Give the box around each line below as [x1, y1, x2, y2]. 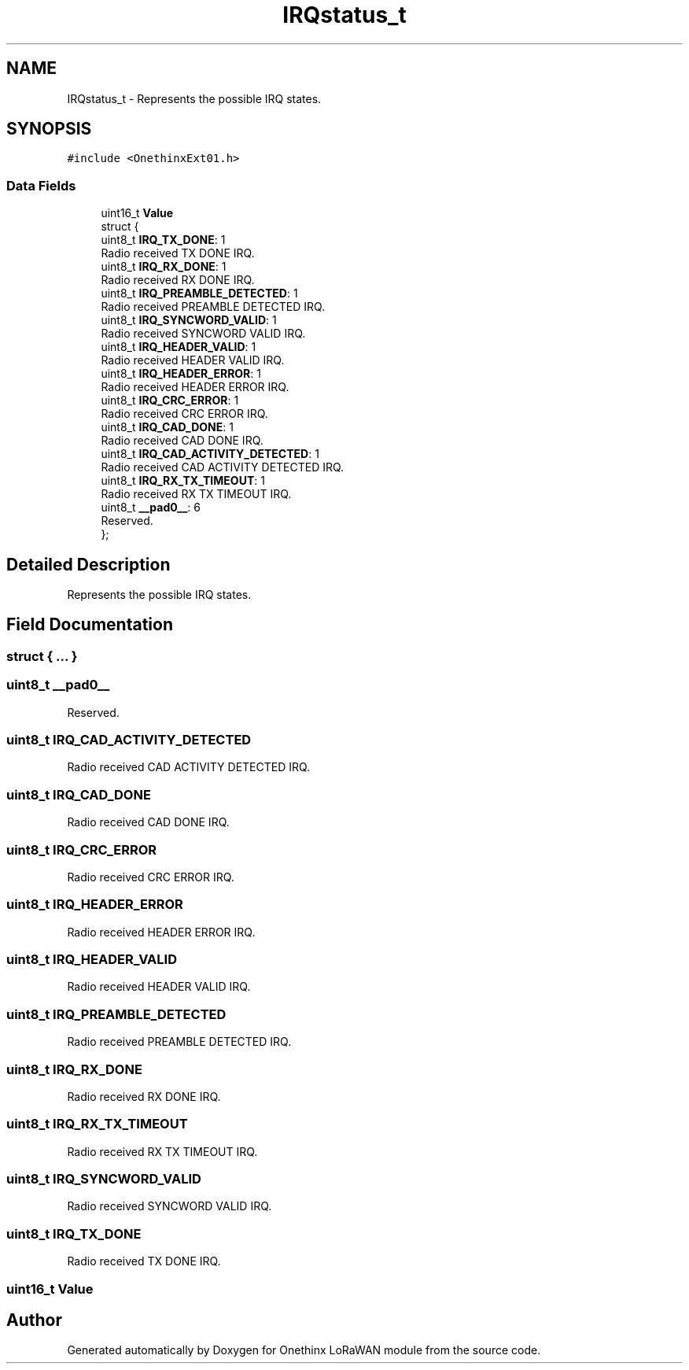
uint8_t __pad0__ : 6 [101, 500, 201, 515]
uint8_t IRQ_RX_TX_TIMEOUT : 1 [101, 474, 265, 488]
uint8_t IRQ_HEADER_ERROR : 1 [101, 367, 261, 381]
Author [6, 1309, 62, 1330]
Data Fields [6, 177, 76, 194]
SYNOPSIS [6, 119, 92, 139]
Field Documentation [6, 615, 173, 635]
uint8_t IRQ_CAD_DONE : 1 [101, 420, 234, 434]
